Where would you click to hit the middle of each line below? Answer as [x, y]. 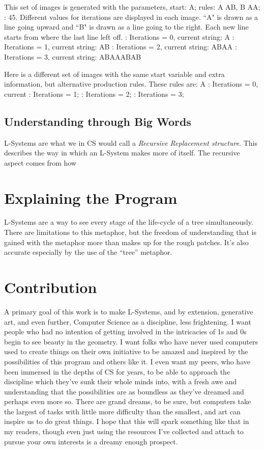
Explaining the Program [91, 197]
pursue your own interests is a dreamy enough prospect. [91, 441]
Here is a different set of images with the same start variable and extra [114, 74]
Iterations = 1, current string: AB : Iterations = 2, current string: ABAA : [121, 47]
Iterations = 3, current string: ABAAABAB [73, 56]
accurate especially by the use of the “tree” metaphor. [88, 252]
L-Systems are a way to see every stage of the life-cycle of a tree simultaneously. [129, 222]
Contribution [51, 287]
